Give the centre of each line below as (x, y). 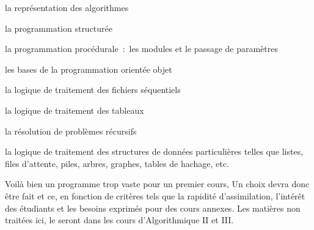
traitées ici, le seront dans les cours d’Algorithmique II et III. (119, 220)
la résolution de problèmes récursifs (71, 131)
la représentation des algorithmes (67, 7)
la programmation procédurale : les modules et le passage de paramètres (142, 49)
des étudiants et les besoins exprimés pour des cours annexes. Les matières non (153, 208)
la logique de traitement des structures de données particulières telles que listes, (154, 151)
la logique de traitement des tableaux (75, 110)
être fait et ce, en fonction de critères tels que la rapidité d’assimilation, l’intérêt (155, 195)
